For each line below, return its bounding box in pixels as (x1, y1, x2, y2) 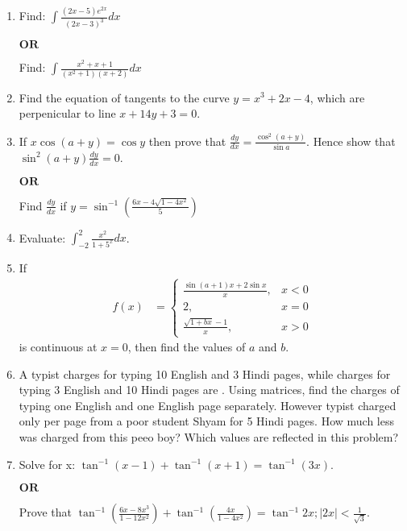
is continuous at (19, 338, 98, 355)
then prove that (148, 132, 226, 149)
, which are (309, 89, 365, 106)
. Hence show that (306, 132, 396, 149)
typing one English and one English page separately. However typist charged (19, 396, 397, 413)
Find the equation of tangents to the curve (19, 89, 230, 106)
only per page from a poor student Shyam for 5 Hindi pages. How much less (19, 413, 394, 429)
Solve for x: (19, 455, 76, 472)
